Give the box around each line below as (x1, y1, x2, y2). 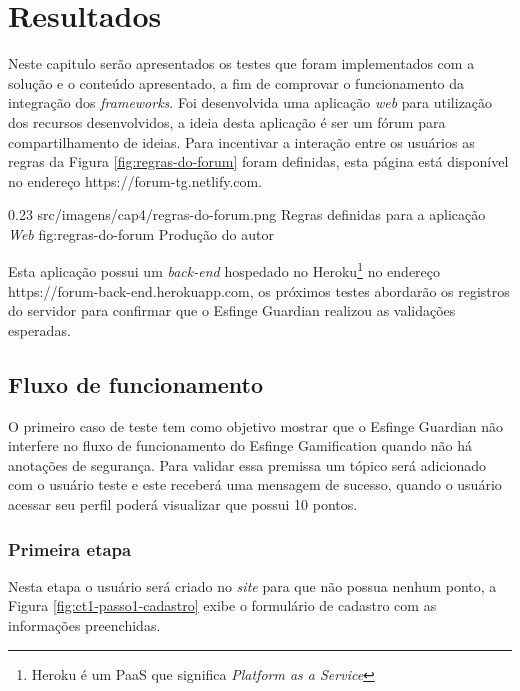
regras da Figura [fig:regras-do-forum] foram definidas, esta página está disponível (8, 151, 509, 172)
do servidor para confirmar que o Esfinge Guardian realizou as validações (8, 300, 456, 321)
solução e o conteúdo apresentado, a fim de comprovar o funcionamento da (8, 72, 465, 93)
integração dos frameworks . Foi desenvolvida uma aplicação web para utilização (8, 92, 493, 113)
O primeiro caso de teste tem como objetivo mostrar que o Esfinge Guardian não (8, 415, 504, 436)
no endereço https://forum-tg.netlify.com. (8, 170, 263, 191)
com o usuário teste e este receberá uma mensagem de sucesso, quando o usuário (8, 474, 502, 495)
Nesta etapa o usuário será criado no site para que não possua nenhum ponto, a (8, 575, 497, 596)
